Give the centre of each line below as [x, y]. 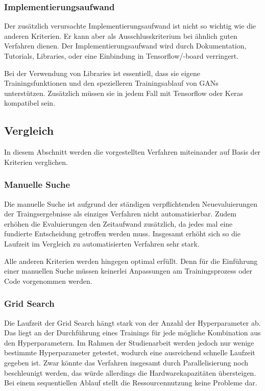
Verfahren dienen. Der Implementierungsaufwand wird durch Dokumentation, [125, 46]
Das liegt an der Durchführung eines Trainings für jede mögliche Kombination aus [132, 333]
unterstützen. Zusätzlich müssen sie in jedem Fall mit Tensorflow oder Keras [124, 93]
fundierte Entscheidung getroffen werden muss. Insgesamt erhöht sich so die [122, 234]
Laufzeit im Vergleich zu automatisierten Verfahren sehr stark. [102, 243]
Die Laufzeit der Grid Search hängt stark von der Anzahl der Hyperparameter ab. [132, 322]
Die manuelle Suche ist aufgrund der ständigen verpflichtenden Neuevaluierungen [131, 203]
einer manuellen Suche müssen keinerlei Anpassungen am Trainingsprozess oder [128, 271]
